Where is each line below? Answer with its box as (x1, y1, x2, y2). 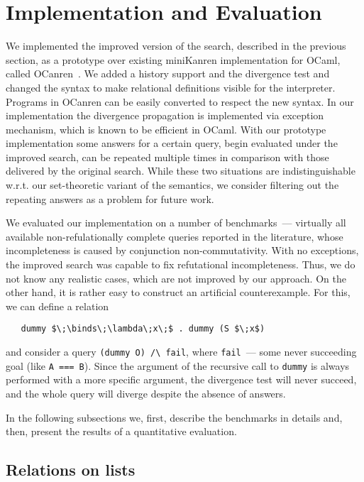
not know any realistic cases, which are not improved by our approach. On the (6, 270, 346, 285)
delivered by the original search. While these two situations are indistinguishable (6, 163, 355, 178)
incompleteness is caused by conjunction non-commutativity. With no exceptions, (6, 243, 359, 258)
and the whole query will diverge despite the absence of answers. (6, 385, 286, 400)
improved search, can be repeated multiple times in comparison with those (6, 149, 329, 164)
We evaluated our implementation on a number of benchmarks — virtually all (6, 215, 346, 230)
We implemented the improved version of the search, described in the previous (6, 38, 346, 53)
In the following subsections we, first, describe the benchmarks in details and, (6, 410, 343, 425)
